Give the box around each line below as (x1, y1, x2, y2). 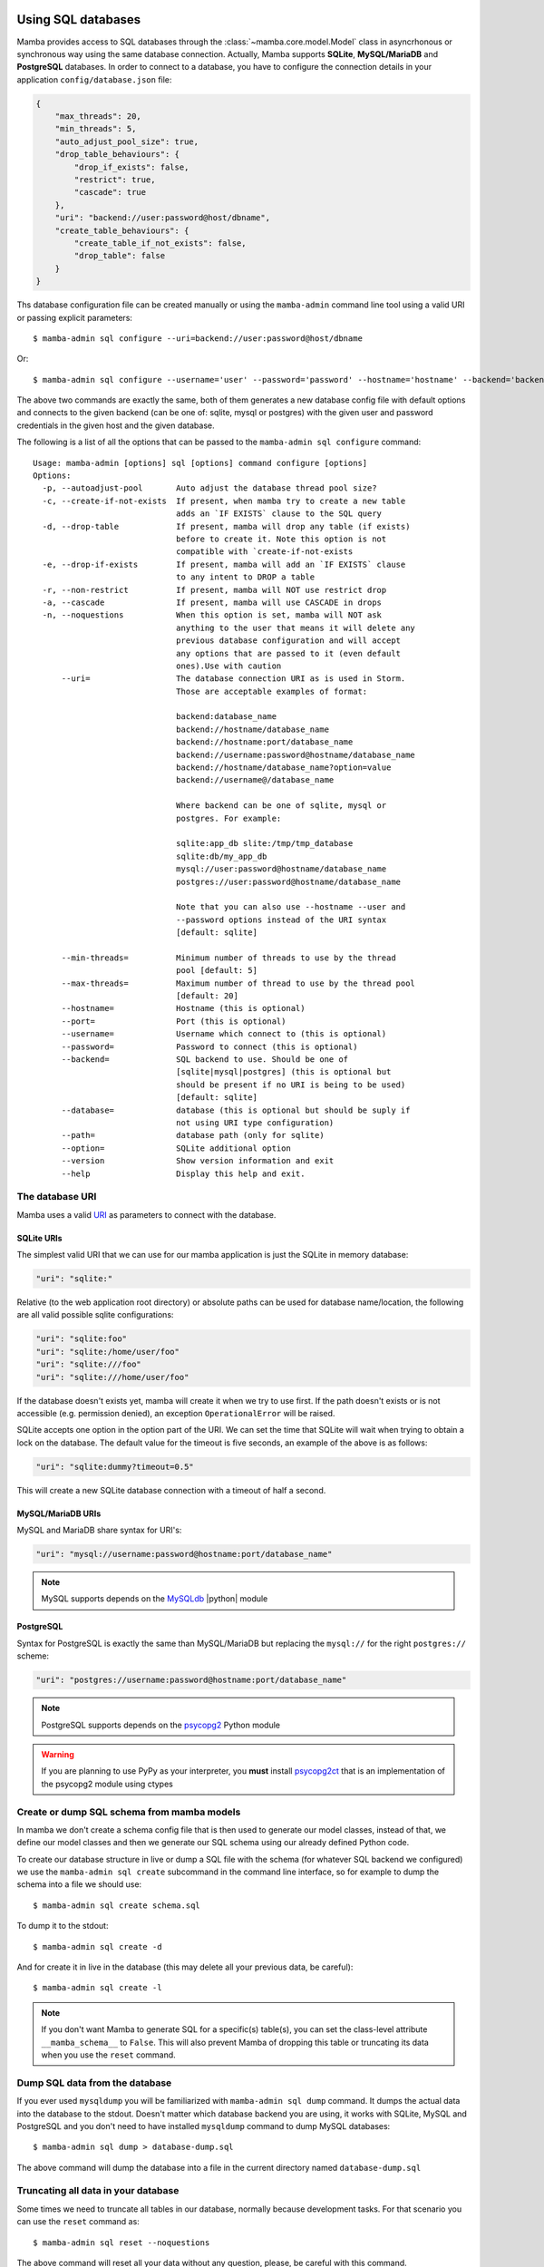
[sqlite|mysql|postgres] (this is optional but (175, 1066, 392, 1077)
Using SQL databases (16, 12, 141, 27)
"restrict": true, (73, 175, 156, 185)
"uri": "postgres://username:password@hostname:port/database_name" (35, 1675, 347, 1686)
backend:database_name (175, 712, 277, 722)
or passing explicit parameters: (16, 312, 133, 323)
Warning (41, 1748, 74, 1759)
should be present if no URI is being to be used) (175, 1079, 406, 1090)
